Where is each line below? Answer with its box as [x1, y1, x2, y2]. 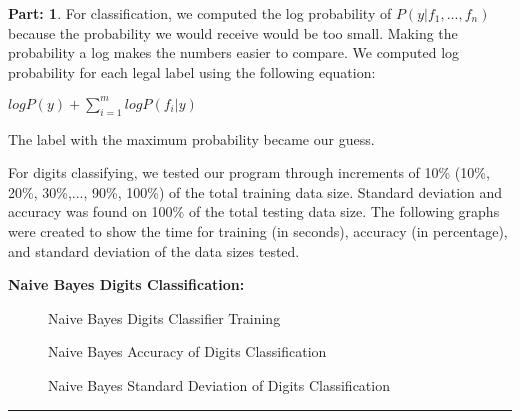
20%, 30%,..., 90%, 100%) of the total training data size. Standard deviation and [8, 181, 503, 202]
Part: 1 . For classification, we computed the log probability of [8, 3, 392, 23]
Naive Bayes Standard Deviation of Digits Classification [48, 375, 390, 396]
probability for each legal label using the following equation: [8, 61, 376, 82]
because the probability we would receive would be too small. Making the [8, 22, 458, 43]
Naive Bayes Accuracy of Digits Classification [48, 341, 327, 362]
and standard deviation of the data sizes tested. [8, 240, 300, 261]
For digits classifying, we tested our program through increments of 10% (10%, [8, 162, 490, 183]
